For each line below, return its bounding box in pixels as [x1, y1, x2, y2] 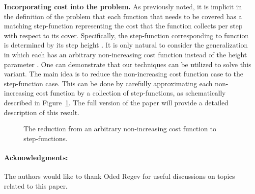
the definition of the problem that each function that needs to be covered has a [4, 11, 242, 21]
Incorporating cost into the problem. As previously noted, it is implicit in [4, 1, 242, 11]
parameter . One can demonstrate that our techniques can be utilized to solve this [4, 59, 252, 69]
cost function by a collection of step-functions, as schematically [36, 88, 226, 98]
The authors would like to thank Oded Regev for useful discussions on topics [4, 171, 235, 181]
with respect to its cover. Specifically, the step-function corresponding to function [4, 30, 249, 40]
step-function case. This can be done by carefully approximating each [4, 78, 213, 88]
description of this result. [4, 107, 80, 117]
